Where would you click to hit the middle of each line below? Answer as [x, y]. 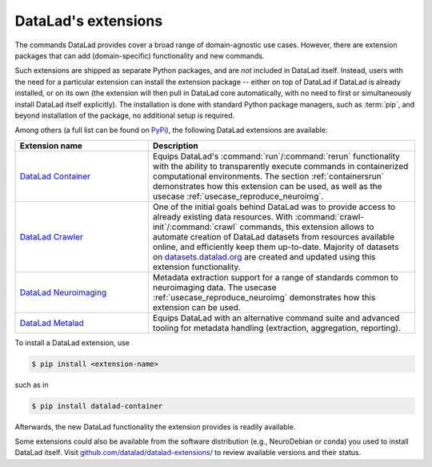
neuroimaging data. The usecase [214, 287]
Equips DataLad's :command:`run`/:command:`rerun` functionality [276, 156]
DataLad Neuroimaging [63, 292]
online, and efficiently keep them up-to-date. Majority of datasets [276, 247]
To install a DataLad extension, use [72, 342]
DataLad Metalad [52, 323]
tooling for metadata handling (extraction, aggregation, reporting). [277, 328]
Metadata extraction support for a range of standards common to [276, 277]
